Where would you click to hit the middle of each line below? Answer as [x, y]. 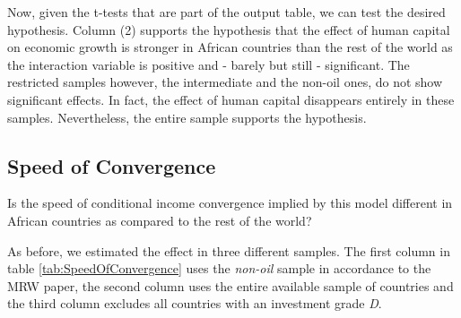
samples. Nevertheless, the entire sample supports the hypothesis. [187, 117]
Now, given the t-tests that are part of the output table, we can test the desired [226, 12]
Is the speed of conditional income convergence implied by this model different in [230, 203]
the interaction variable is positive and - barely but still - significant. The [209, 64]
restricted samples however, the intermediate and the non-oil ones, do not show [225, 82]
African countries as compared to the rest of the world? [160, 220]
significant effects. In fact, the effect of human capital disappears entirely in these [231, 99]
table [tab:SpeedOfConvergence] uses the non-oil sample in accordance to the [219, 268]
